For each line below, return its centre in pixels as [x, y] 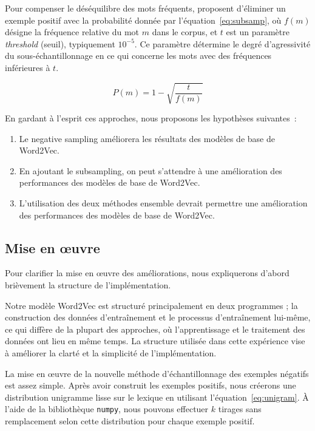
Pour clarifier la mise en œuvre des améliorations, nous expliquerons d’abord [147, 273]
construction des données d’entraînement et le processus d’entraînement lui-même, [158, 317]
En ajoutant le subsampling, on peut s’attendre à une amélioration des [151, 170]
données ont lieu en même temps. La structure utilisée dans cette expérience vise [155, 341]
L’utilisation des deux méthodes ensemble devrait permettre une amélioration [163, 203]
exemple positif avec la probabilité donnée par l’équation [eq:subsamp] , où [143, 20]
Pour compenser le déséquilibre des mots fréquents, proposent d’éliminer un [145, 8]
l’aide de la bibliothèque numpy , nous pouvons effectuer [107, 409]
